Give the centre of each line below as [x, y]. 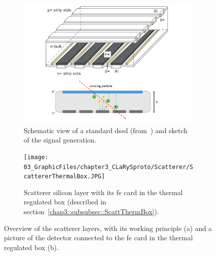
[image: [36, 157]
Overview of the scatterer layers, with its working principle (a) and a [108, 228]
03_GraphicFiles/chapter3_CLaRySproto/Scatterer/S [108, 167]
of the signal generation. [60, 140]
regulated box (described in [65, 202]
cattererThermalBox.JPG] [64, 177]
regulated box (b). [31, 247]
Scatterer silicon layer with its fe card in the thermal [103, 192]
